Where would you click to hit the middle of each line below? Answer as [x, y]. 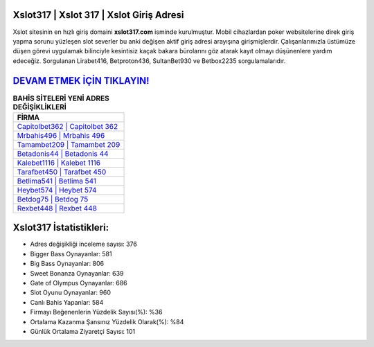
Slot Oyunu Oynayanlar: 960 [70, 293]
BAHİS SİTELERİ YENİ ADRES [61, 98]
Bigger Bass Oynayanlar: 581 [71, 253]
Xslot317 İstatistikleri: [61, 228]
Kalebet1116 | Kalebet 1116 [59, 163]
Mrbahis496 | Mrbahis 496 [61, 135]
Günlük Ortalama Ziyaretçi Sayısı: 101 [82, 331]
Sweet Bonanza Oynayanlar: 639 [77, 273]
